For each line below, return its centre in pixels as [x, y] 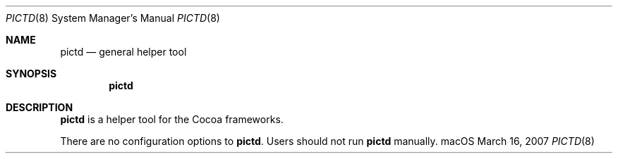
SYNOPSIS [31, 74]
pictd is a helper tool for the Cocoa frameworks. [172, 119]
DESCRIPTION [40, 107]
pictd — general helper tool [123, 52]
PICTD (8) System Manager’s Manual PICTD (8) [113, 18]
